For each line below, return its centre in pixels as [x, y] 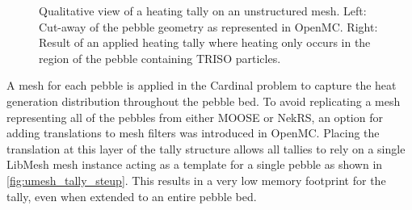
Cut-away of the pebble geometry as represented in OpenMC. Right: [208, 26]
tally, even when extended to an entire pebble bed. [132, 196]
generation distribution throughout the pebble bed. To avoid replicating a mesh [204, 101]
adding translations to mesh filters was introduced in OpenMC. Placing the [193, 133]
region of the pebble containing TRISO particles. [160, 58]
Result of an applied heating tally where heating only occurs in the [205, 42]
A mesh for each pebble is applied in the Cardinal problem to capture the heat [202, 85]
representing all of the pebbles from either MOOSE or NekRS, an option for [195, 117]
